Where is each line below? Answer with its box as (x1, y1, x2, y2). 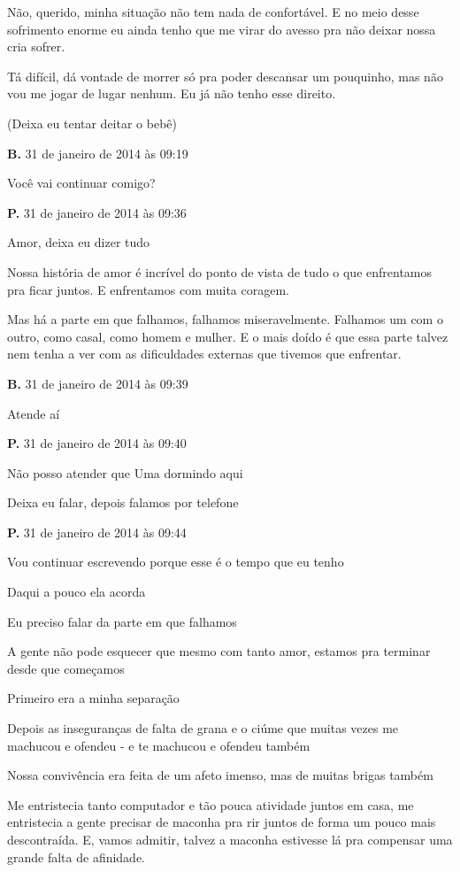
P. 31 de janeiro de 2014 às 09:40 (7, 434, 187, 452)
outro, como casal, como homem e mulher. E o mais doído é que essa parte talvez (7, 327, 448, 345)
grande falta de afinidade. (7, 847, 146, 866)
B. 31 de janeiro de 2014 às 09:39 (7, 374, 188, 392)
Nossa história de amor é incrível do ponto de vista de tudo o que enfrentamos (7, 262, 433, 281)
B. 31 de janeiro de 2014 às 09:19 (7, 143, 188, 162)
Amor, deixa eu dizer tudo (7, 233, 150, 251)
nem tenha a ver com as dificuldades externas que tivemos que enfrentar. (7, 344, 402, 363)
